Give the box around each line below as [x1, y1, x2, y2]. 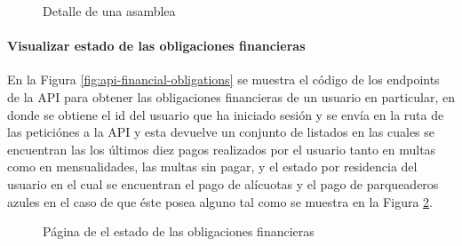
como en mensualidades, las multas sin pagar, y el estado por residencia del [7, 157, 418, 176]
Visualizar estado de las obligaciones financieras [7, 36, 306, 55]
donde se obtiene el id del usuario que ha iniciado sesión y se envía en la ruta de [7, 105, 444, 123]
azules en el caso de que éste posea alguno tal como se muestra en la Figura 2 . [7, 192, 433, 210]
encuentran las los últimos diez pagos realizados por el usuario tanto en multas [7, 139, 436, 158]
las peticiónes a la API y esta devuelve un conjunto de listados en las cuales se [7, 123, 435, 141]
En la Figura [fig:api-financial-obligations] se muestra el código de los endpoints [7, 70, 440, 89]
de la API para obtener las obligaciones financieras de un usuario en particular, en [7, 87, 455, 106]
